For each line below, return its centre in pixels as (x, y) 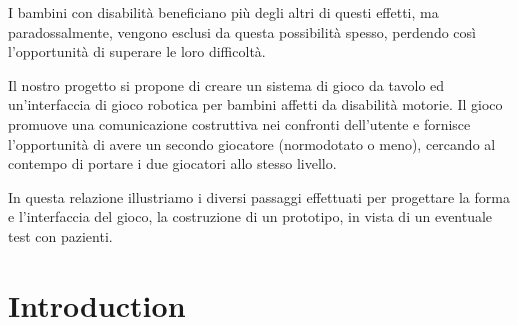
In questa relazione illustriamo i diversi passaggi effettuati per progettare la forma (259, 196)
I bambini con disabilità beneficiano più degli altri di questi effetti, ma (223, 12)
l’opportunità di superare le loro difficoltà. (137, 51)
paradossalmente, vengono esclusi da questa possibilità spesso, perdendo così (242, 31)
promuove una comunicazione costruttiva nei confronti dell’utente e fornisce (239, 123)
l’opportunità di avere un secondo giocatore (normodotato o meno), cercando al (252, 143)
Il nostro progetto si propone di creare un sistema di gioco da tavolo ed (226, 84)
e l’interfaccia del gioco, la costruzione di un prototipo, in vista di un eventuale (250, 216)
